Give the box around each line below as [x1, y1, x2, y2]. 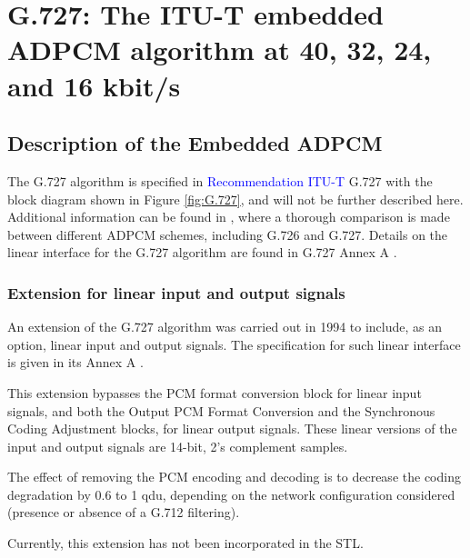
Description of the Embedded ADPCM [7, 129, 383, 157]
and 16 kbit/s [7, 66, 181, 104]
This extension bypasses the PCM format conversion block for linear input [7, 383, 422, 402]
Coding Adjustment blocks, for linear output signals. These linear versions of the [7, 419, 457, 438]
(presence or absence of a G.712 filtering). [7, 503, 240, 522]
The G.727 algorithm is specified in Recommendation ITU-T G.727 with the [7, 171, 433, 190]
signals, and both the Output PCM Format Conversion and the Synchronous [7, 401, 435, 420]
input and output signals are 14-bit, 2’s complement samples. [7, 436, 348, 455]
